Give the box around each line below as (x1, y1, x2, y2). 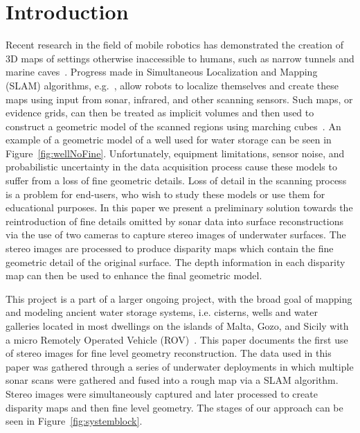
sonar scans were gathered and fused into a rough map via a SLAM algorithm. (6, 373, 339, 387)
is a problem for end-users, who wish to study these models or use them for (6, 186, 325, 201)
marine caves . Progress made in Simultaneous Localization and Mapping (6, 64, 318, 79)
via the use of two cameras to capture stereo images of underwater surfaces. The (6, 227, 346, 242)
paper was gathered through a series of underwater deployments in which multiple (6, 359, 354, 373)
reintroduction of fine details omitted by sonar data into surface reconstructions (6, 213, 343, 228)
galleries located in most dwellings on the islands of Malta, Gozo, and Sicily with (6, 319, 349, 333)
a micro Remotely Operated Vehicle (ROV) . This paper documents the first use (6, 332, 348, 346)
